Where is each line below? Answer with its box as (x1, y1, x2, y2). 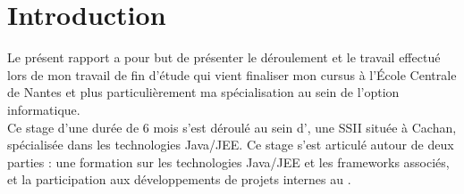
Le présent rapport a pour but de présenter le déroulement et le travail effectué (7, 48, 441, 67)
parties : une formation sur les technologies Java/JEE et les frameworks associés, (7, 152, 450, 171)
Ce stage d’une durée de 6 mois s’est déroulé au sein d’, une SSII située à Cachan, (7, 117, 457, 136)
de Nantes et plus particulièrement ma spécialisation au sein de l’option (7, 83, 400, 101)
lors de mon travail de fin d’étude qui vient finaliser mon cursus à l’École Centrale (7, 65, 457, 84)
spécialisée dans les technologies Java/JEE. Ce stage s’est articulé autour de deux (7, 135, 454, 154)
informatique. (7, 100, 80, 118)
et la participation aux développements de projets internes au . (7, 170, 351, 189)
